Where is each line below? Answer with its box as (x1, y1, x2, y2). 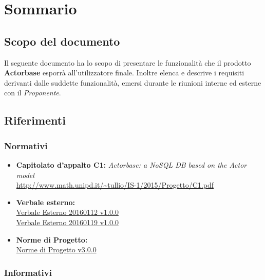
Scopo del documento (4, 33, 120, 49)
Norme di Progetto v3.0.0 (16, 244, 97, 255)
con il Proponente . (4, 87, 61, 98)
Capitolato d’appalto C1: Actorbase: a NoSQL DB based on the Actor (16, 159, 247, 170)
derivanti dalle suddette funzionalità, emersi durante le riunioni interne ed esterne (4, 77, 261, 88)
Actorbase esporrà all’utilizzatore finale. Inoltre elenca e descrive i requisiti (4, 67, 244, 78)
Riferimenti (4, 112, 66, 128)
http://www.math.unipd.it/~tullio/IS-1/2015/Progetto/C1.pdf (16, 179, 214, 190)
